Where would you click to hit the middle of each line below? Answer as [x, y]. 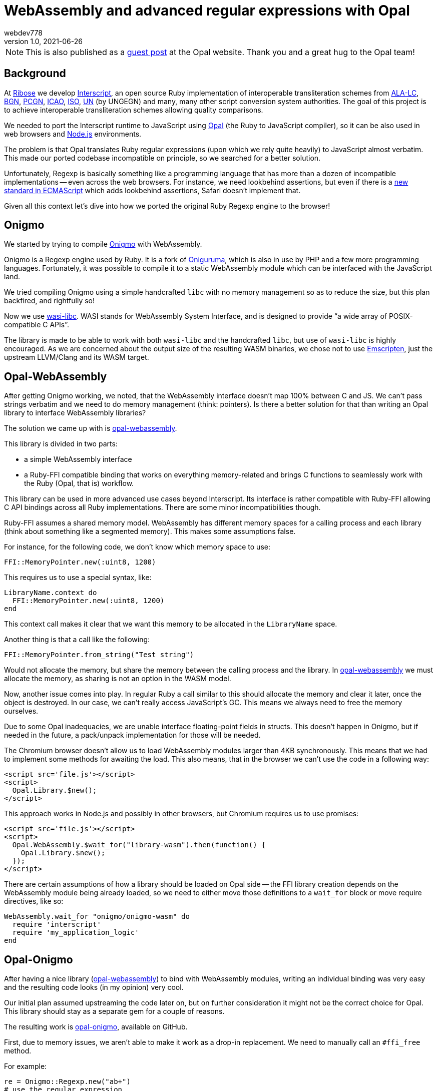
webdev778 [23, 33]
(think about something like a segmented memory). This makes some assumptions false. [150, 531]
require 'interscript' [57, 925]
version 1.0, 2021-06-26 [43, 41]
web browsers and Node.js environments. [73, 134]
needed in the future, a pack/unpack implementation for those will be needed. [132, 735]
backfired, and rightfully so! [50, 301]
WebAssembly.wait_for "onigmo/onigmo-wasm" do [97, 917]
